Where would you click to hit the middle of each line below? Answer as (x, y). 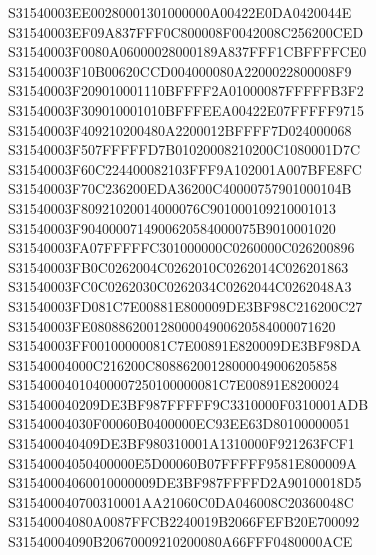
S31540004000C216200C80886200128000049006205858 (172, 364)
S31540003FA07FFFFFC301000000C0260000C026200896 (181, 247)
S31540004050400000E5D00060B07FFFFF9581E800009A (182, 462)
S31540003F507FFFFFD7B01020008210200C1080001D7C (184, 149)
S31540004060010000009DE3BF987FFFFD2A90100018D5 (185, 482)
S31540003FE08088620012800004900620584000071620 (172, 325)
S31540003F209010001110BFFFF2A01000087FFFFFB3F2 (186, 90)
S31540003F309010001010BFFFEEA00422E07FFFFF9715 (186, 109)
